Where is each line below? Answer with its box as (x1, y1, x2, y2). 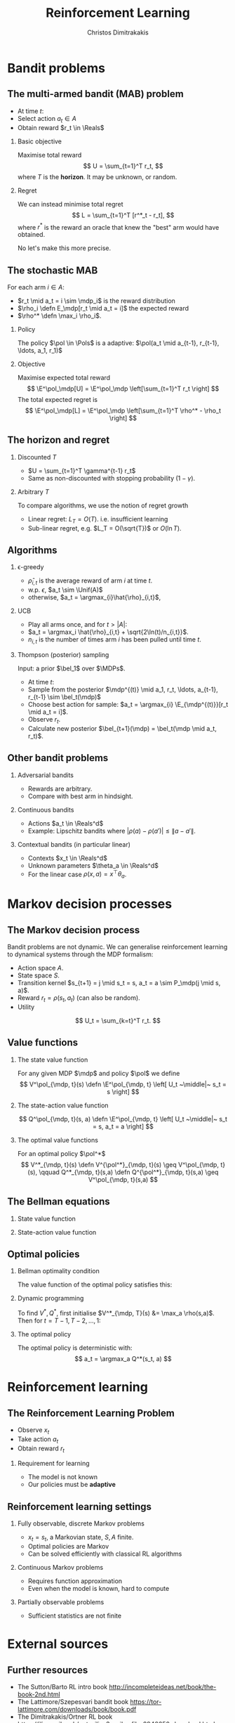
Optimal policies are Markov (27, 1542, 109, 1550)
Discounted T (17, 453, 57, 461)
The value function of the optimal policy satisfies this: (17, 1280, 173, 1289)
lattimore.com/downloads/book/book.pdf (17, 1705, 137, 1713)
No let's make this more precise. (17, 244, 112, 252)
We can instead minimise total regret (17, 200, 124, 208)
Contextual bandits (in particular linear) (17, 840, 131, 848)
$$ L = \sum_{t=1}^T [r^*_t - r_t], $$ (72, 211, 175, 219)
